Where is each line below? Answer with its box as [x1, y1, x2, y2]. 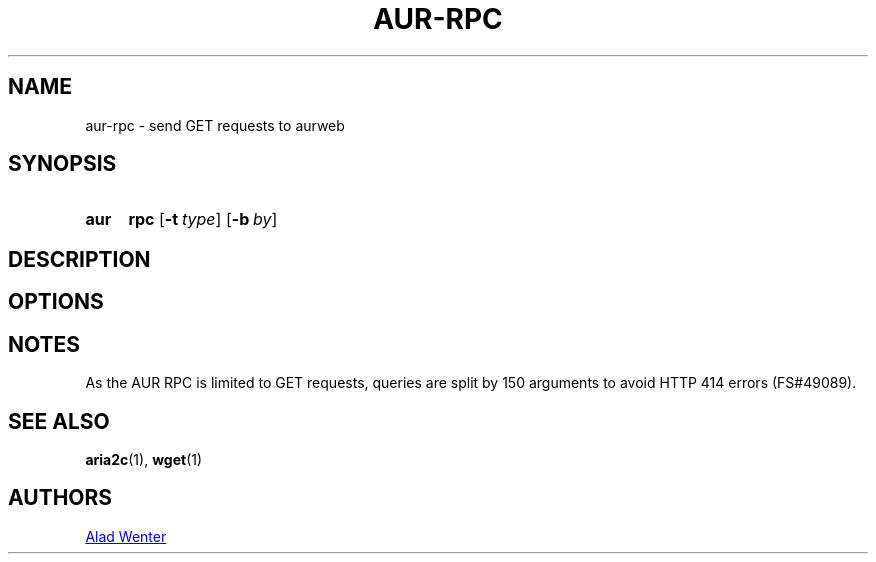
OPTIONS [8, 289, 104, 315]
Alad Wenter [85, 527, 167, 545]
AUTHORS [8, 485, 113, 511]
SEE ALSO [8, 408, 110, 434]
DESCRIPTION [8, 246, 151, 272]
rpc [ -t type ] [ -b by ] [128, 209, 278, 230]
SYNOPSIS [8, 151, 117, 177]
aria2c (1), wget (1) [85, 450, 203, 468]
